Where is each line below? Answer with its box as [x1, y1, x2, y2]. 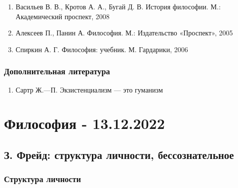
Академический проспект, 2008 [15, 11, 110, 21]
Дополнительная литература [4, 65, 110, 77]
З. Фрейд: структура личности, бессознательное [4, 147, 234, 162]
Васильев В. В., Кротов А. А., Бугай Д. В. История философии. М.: [15, 1, 221, 11]
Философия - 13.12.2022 [4, 113, 165, 133]
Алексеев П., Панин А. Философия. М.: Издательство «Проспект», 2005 [15, 28, 233, 38]
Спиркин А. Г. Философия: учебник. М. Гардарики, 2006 [15, 44, 188, 54]
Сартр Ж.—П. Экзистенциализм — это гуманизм [15, 84, 163, 94]
